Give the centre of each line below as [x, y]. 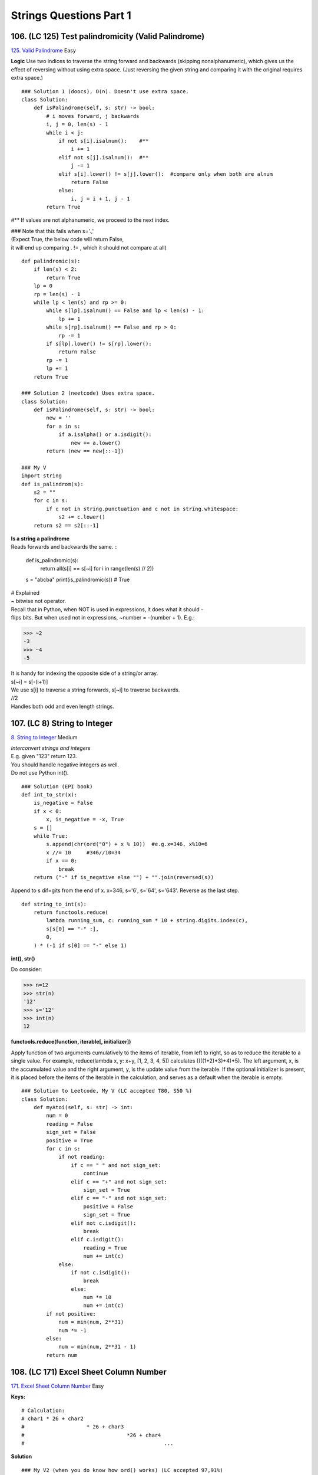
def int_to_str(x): [49, 795]
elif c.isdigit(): [97, 1240]
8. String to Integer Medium [44, 737]
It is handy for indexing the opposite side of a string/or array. [85, 673]
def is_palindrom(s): [52, 484]
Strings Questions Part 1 [71, 15]
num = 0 [57, 1116]
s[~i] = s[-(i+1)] [29, 681]
